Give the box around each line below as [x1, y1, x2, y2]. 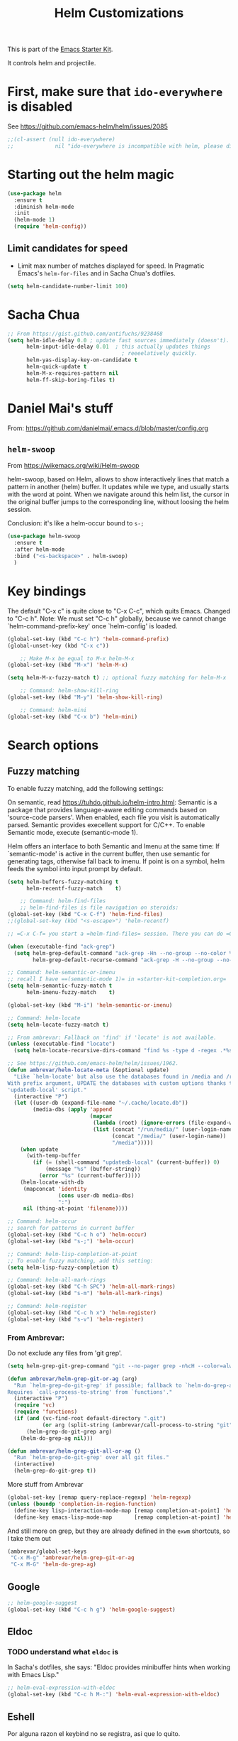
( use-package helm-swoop [7, 533, 81, 540]
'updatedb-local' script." [7, 1086, 87, 1093]
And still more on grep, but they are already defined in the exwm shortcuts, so [7, 1527, 230, 1535]
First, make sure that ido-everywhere [7, 84, 223, 100]
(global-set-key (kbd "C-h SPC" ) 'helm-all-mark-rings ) [7, 1283, 176, 1290]
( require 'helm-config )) [13, 223, 87, 230]
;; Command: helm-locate [7, 1014, 81, 1022]
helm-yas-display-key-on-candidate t [25, 356, 138, 364]
